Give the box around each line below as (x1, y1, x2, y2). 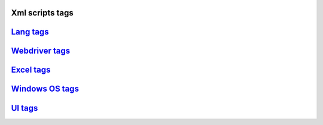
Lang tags (11, 27, 49, 37)
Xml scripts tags (11, 8, 74, 18)
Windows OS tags (11, 84, 79, 94)
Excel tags (11, 65, 51, 75)
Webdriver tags (11, 46, 71, 56)
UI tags (11, 103, 38, 113)
